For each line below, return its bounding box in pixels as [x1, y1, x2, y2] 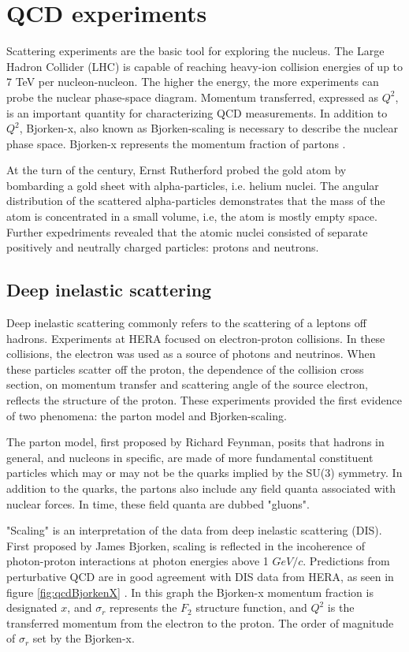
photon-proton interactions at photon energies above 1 [6, 553, 269, 569]
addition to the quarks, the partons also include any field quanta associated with [6, 479, 396, 496]
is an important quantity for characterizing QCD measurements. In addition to [6, 104, 388, 121]
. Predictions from [303, 553, 390, 569]
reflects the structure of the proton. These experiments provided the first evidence [6, 392, 402, 408]
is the [327, 599, 355, 616]
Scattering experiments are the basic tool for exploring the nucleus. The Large [6, 43, 385, 59]
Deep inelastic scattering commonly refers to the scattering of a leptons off [6, 315, 366, 331]
